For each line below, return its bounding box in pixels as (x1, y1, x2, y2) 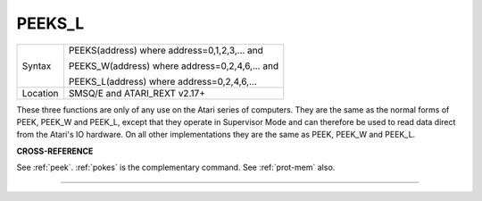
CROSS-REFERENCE (16, 146, 94, 156)
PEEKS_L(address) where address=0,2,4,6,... (68, 75, 258, 88)
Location (21, 87, 59, 99)
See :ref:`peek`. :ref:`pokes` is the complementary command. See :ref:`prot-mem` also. (16, 162, 336, 173)
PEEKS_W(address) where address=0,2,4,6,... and (68, 59, 279, 71)
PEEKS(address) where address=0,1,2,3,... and (68, 44, 263, 56)
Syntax (21, 59, 52, 71)
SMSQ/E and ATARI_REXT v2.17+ (68, 87, 205, 99)
